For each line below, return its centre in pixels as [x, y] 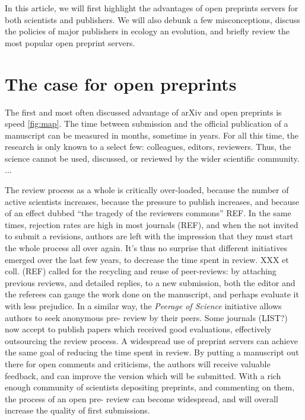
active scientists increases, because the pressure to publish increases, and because [152, 201]
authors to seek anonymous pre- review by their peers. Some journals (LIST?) [146, 317]
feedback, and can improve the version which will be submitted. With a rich [143, 375]
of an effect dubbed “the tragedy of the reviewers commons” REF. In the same [148, 213]
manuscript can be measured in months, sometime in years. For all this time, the [152, 135]
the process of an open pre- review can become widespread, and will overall [142, 398]
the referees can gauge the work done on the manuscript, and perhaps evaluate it [152, 294]
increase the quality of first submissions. [77, 410]
